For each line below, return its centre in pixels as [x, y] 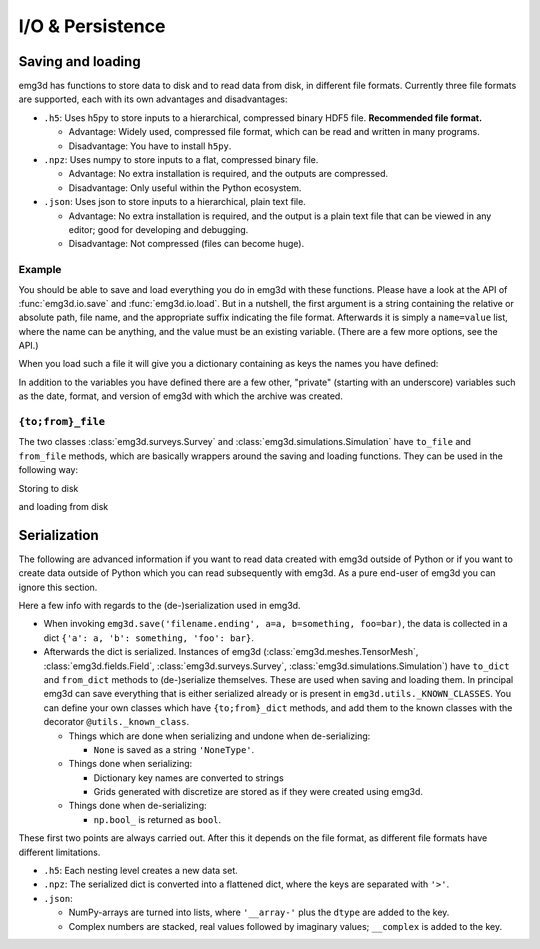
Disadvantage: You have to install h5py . [150, 146]
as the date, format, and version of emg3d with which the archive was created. [181, 396]
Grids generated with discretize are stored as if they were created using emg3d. [258, 792]
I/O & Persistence [92, 26]
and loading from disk [63, 506]
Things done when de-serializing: [137, 806]
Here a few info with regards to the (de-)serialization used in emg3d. [159, 606]
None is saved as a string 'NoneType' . [174, 749]
